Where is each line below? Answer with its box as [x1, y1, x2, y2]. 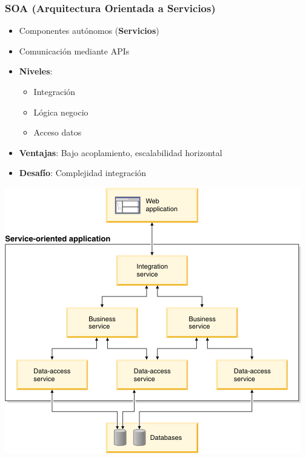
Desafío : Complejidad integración [19, 166, 147, 179]
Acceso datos [33, 126, 82, 139]
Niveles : [19, 65, 53, 77]
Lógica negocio [33, 105, 88, 118]
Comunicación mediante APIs [19, 44, 130, 57]
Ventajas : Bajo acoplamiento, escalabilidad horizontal [19, 146, 222, 159]
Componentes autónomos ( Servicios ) [19, 24, 159, 37]
